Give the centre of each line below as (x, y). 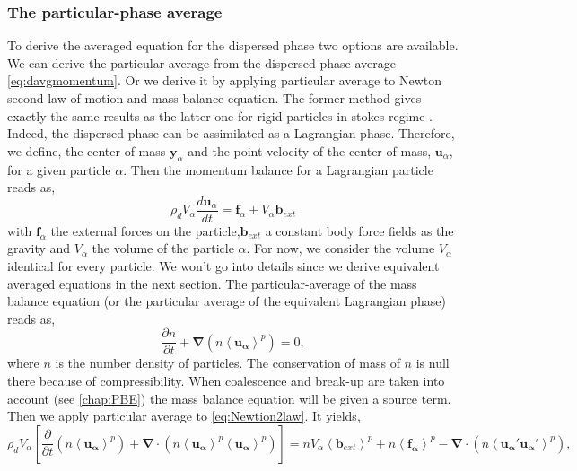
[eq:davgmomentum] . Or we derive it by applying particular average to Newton (224, 80)
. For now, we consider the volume (341, 248)
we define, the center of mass (87, 150)
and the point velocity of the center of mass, (310, 150)
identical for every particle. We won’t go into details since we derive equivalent (223, 266)
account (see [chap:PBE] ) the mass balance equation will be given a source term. (229, 398)
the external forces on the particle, (145, 230)
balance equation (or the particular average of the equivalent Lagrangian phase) (227, 301)
